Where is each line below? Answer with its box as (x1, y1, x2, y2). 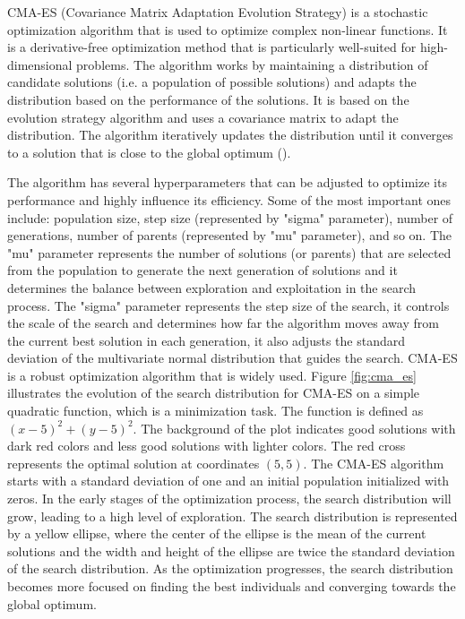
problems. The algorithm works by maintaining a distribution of (76, 55, 428, 73)
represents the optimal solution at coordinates (7, 453, 260, 472)
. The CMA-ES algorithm (303, 453, 444, 472)
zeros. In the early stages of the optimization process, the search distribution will (7, 489, 452, 508)
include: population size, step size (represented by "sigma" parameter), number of (7, 208, 453, 227)
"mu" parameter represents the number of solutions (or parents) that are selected (7, 243, 452, 262)
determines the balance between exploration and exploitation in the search (7, 278, 417, 297)
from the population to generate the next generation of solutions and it (7, 261, 398, 279)
